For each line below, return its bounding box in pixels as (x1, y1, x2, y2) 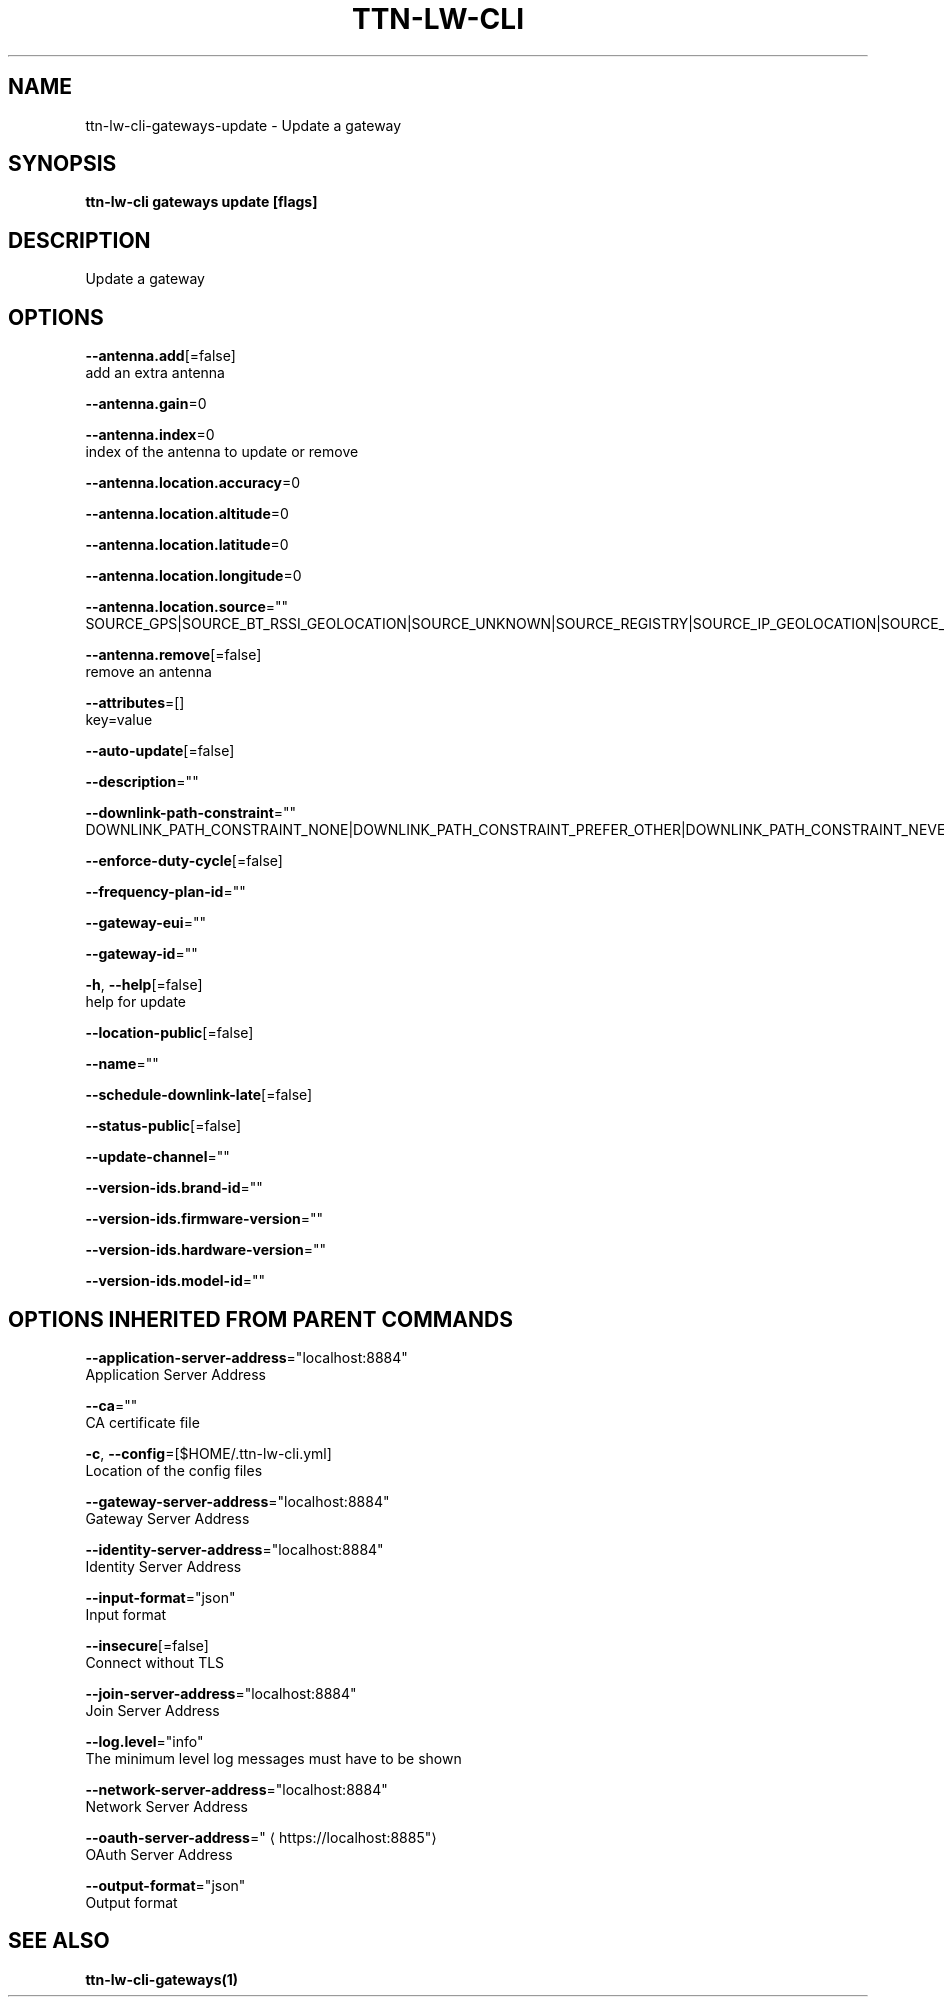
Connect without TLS (85, 1653, 225, 1671)
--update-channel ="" (85, 1148, 230, 1166)
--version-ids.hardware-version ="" (85, 1241, 326, 1259)
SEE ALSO (8, 1928, 110, 1954)
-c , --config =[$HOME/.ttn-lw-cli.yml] (85, 1444, 332, 1462)
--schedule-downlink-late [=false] (85, 1086, 313, 1104)
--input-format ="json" (85, 1588, 236, 1606)
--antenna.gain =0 (85, 395, 207, 413)
